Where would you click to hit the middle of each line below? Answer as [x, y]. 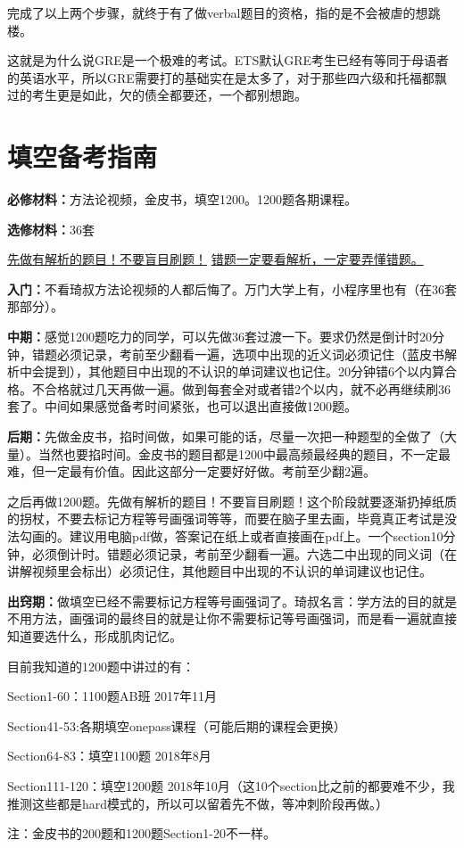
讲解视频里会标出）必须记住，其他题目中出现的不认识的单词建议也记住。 [220, 571]
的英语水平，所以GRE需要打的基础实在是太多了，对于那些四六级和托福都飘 [227, 77]
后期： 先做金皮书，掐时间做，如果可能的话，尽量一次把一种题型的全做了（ [226, 436]
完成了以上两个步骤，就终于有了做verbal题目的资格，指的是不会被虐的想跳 [224, 12]
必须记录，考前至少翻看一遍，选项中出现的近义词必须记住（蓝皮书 [250, 354]
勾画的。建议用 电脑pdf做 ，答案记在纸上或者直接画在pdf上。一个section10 [231, 536]
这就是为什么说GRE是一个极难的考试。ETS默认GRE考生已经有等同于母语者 [228, 60]
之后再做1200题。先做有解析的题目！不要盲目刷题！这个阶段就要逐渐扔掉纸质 [232, 501]
